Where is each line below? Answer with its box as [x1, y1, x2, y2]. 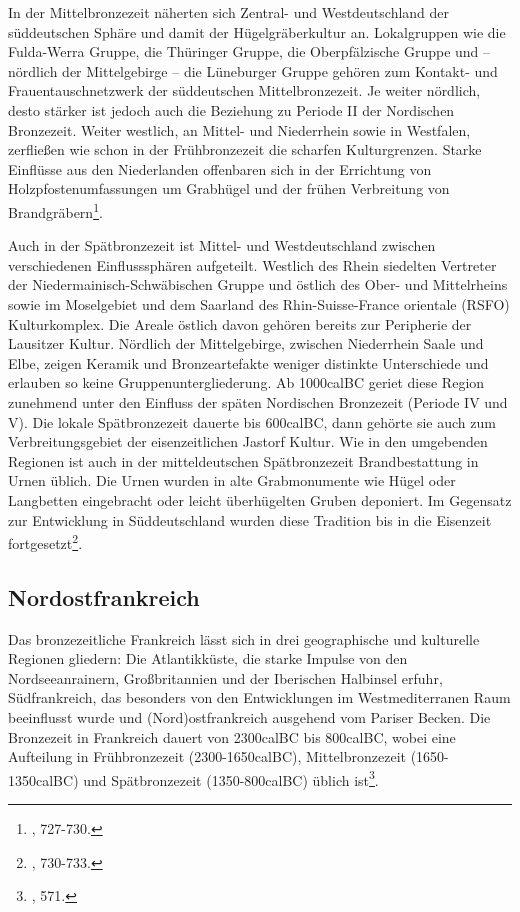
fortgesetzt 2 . [8, 530, 83, 553]
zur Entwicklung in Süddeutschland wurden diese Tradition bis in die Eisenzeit [8, 509, 492, 530]
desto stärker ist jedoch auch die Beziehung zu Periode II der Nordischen [8, 99, 455, 120]
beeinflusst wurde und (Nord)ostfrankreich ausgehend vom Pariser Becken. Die [8, 706, 491, 727]
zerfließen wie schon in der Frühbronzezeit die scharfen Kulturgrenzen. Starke [8, 139, 482, 160]
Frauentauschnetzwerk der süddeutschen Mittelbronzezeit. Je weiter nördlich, [8, 80, 481, 101]
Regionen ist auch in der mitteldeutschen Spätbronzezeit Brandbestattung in [8, 450, 479, 471]
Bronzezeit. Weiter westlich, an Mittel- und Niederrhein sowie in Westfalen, [8, 119, 471, 140]
